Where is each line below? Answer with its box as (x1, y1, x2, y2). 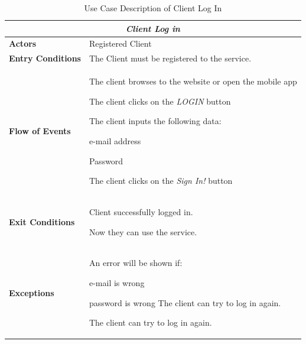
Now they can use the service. (89, 225, 197, 238)
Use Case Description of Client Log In (84, 2, 222, 14)
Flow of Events (9, 125, 71, 137)
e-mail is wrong (89, 276, 145, 288)
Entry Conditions (9, 52, 81, 64)
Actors (9, 37, 37, 50)
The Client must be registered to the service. (89, 52, 252, 64)
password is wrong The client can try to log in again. (89, 296, 281, 309)
